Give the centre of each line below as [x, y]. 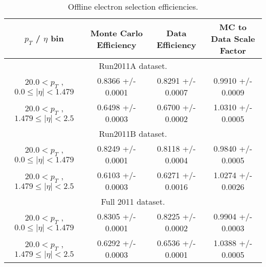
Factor [233, 50]
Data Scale [233, 39]
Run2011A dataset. [133, 66]
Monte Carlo [116, 33]
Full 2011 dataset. [133, 201]
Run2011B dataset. [133, 133]
